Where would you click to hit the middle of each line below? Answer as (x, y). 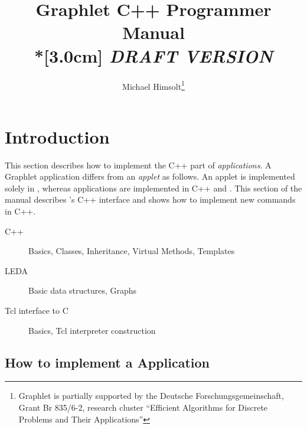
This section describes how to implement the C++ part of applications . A (138, 165)
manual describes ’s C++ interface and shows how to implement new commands (150, 199)
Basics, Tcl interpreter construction (92, 330)
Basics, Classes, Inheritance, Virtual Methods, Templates (132, 251)
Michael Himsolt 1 (153, 85)
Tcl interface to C (37, 311)
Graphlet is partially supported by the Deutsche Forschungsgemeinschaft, (151, 396)
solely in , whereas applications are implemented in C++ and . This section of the (153, 188)
